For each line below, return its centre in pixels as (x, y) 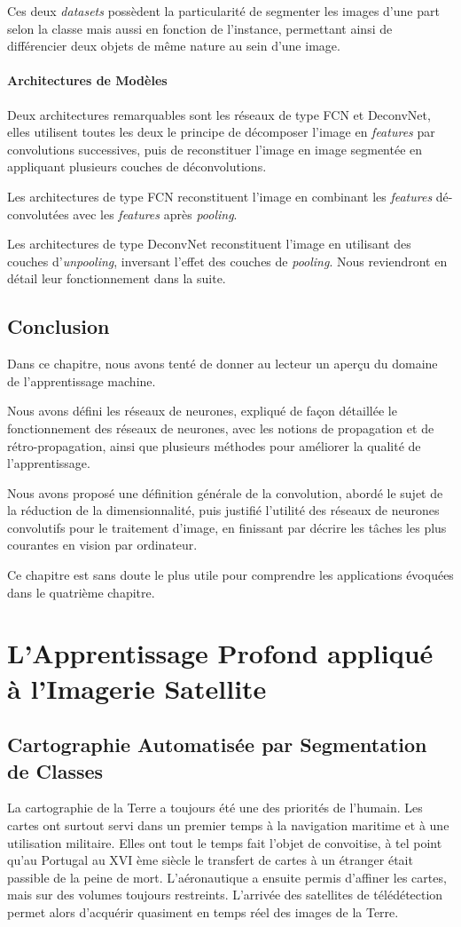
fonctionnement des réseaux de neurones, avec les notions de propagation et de (221, 428)
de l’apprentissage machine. (82, 380)
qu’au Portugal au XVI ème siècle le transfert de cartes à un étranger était (210, 860)
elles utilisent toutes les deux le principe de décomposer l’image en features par (221, 132)
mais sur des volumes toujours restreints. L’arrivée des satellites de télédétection (225, 895)
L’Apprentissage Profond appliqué (220, 653)
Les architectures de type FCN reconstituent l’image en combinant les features (220, 196)
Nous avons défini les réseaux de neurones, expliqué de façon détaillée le (202, 411)
